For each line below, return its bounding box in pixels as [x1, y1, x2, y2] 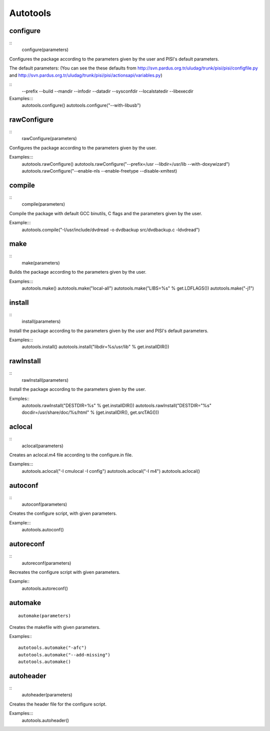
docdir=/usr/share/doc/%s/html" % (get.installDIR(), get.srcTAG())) [21, 409, 159, 415]
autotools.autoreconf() [21, 585, 68, 591]
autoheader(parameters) [21, 692, 72, 698]
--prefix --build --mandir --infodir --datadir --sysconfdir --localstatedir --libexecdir [21, 88, 193, 95]
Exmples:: [9, 395, 29, 401]
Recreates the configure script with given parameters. [9, 569, 120, 575]
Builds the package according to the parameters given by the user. [9, 269, 147, 275]
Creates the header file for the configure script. [9, 701, 107, 707]
